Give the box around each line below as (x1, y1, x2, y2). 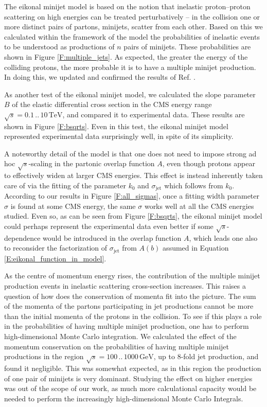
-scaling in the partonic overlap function (28, 158, 155, 169)
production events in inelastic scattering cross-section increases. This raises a (4, 280, 246, 291)
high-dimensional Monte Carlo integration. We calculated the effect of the (4, 331, 237, 342)
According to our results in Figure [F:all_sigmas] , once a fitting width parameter (4, 190, 260, 201)
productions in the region (4, 351, 84, 362)
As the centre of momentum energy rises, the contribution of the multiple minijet (4, 270, 260, 281)
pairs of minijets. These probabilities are (123, 41, 251, 52)
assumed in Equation (163, 242, 229, 253)
